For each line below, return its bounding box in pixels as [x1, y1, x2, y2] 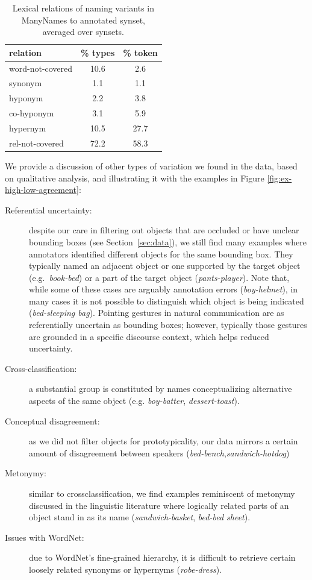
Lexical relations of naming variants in [12, 2, 155, 14]
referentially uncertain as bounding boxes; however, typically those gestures [29, 318, 307, 331]
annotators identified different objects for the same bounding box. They [29, 247, 293, 260]
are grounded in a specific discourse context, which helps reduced [29, 330, 269, 342]
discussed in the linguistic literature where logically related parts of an [29, 499, 289, 511]
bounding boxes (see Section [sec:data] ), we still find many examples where [29, 235, 307, 248]
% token [123, 46, 158, 58]
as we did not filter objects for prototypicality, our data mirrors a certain [29, 435, 298, 447]
